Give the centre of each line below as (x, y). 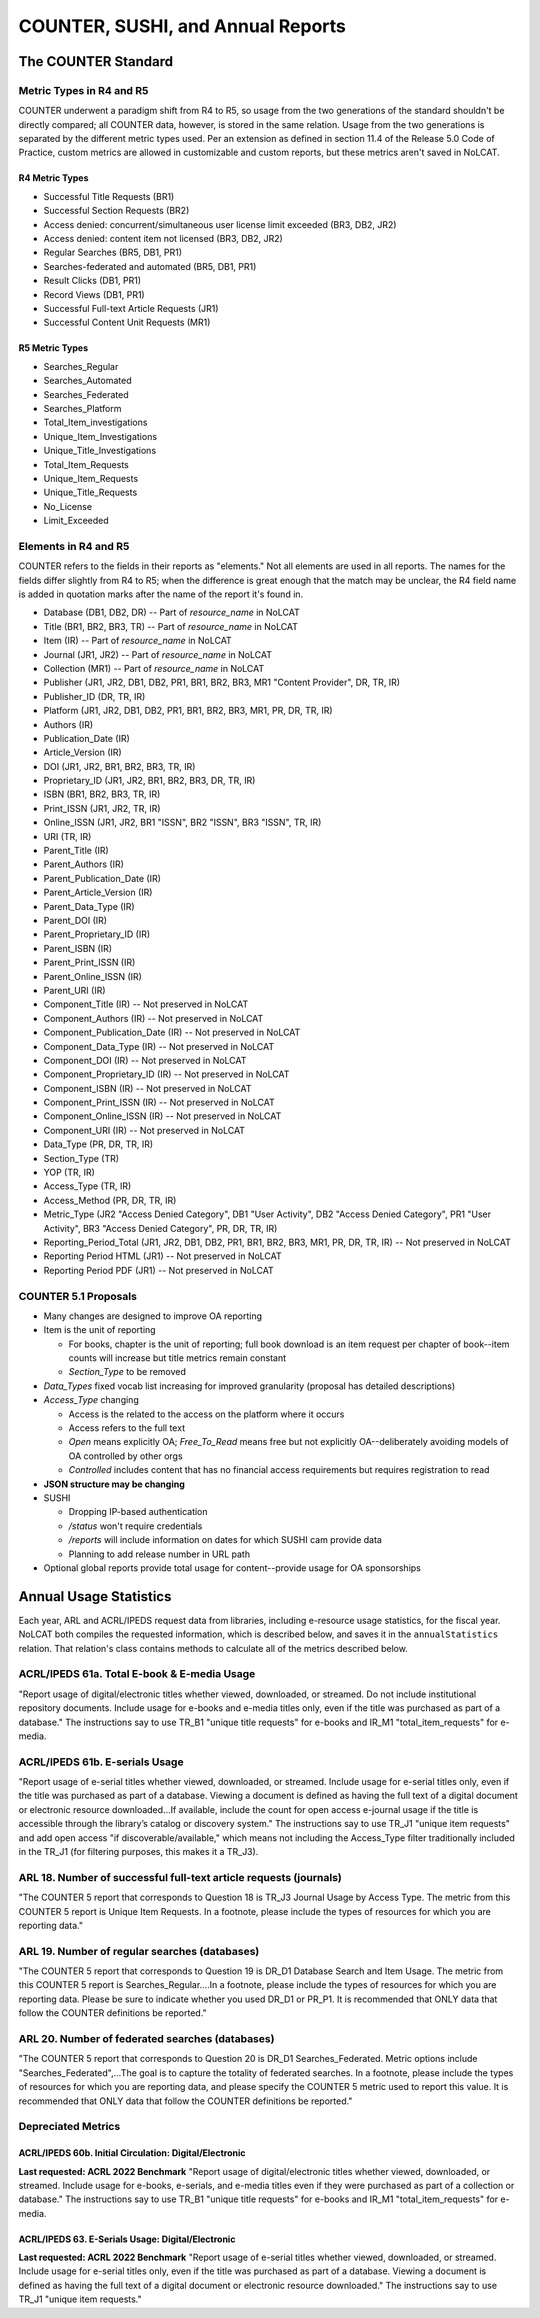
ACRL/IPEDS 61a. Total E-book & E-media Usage (137, 1674)
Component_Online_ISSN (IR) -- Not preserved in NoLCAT (162, 1116)
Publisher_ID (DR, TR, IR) (94, 696)
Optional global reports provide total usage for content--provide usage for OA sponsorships (232, 1567)
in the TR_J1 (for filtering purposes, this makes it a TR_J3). (138, 1852)
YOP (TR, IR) (69, 1172)
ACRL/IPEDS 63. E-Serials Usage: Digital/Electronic (127, 2239)
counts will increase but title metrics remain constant (177, 1358)
